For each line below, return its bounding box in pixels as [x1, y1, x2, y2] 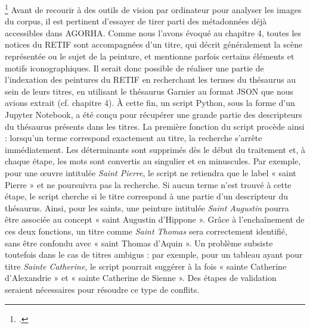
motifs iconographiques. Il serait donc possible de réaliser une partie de [5, 61, 264, 74]
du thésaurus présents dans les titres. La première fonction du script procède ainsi [5, 120, 305, 132]
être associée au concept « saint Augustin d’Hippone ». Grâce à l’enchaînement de [5, 213, 305, 226]
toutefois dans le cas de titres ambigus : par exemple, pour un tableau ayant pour [5, 248, 303, 261]
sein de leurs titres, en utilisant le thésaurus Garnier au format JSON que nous [5, 85, 294, 97]
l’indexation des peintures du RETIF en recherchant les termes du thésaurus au [5, 73, 296, 86]
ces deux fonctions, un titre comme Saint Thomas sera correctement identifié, [5, 224, 287, 237]
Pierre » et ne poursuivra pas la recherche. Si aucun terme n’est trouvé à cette [5, 178, 292, 190]
